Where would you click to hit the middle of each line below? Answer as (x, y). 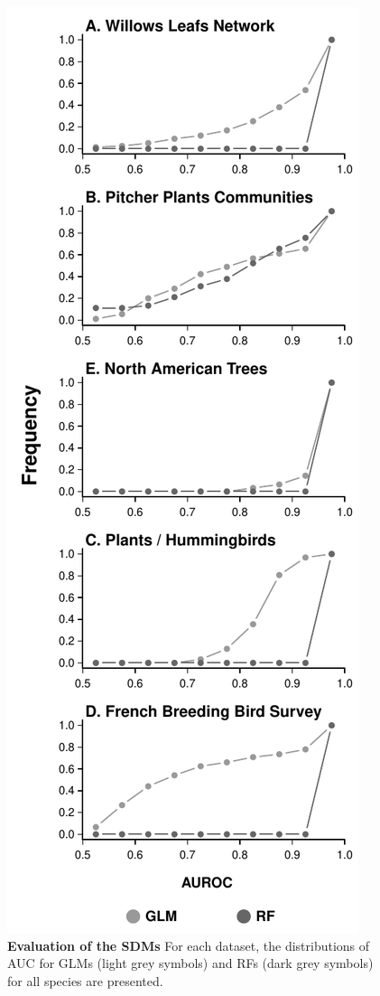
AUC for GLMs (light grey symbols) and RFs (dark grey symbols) (190, 963)
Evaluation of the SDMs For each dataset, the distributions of (189, 945)
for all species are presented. (85, 980)
